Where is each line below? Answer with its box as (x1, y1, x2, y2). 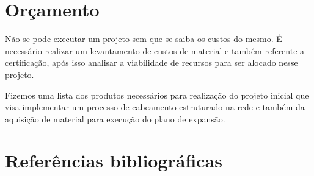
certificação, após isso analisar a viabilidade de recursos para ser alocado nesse (5, 56, 298, 69)
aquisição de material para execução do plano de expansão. (5, 112, 225, 125)
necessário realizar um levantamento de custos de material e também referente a (5, 44, 305, 57)
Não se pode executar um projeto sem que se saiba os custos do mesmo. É (5, 32, 282, 45)
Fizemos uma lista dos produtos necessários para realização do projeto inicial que (5, 88, 309, 101)
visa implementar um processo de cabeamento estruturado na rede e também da (5, 100, 305, 113)
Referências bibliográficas (5, 148, 223, 173)
